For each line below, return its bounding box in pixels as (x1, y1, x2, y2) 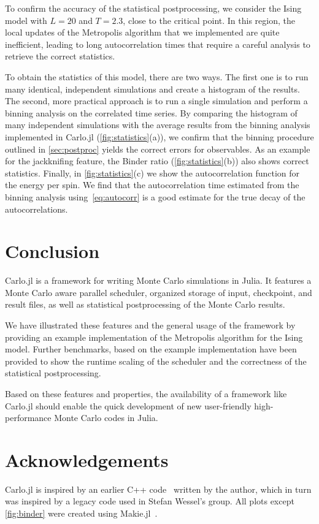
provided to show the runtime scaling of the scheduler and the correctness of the (5, 354, 307, 367)
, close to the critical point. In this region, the (123, 13, 295, 26)
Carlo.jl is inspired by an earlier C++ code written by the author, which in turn (5, 482, 312, 495)
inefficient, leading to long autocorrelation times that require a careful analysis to (5, 37, 310, 50)
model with (5, 13, 47, 26)
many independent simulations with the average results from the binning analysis (5, 118, 310, 131)
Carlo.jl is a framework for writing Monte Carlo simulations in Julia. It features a (5, 274, 312, 287)
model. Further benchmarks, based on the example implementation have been (5, 343, 297, 355)
